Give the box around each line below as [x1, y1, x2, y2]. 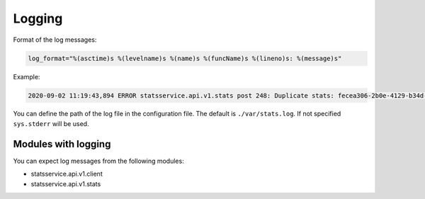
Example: [13, 72, 40, 81]
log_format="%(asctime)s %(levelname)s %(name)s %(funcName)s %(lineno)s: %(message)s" [28, 54, 342, 62]
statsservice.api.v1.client [30, 170, 103, 178]
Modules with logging [13, 138, 111, 150]
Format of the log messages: [13, 35, 97, 44]
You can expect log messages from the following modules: [13, 157, 184, 165]
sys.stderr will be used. [13, 119, 89, 127]
